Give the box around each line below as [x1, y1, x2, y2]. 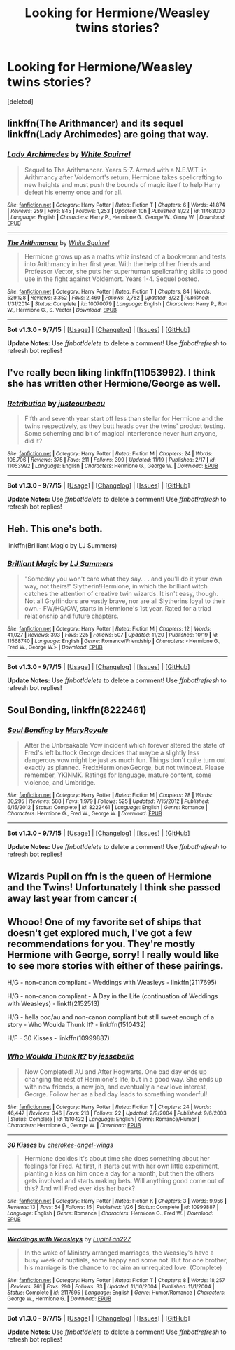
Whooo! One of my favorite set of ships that [7, 916, 201, 928]
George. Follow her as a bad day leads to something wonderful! [24, 1089, 208, 1098]
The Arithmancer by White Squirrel [7, 238, 110, 247]
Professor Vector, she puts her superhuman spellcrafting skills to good [24, 267, 228, 275]
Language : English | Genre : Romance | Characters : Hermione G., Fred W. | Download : [7, 1210, 213, 1217]
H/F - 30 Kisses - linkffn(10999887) [7, 1034, 110, 1042]
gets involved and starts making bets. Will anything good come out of [24, 1176, 225, 1185]
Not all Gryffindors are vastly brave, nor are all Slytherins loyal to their [24, 597, 226, 605]
